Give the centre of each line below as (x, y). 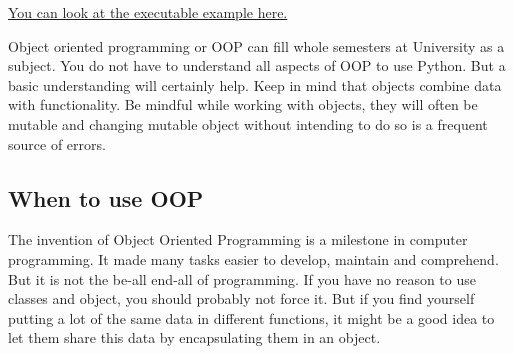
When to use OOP (106, 197)
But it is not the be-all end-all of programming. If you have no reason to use (242, 278)
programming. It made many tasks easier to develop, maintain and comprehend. (253, 258)
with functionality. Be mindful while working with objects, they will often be (243, 104)
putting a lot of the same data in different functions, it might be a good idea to (251, 317)
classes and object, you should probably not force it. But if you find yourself (241, 298)
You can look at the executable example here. (148, 12)
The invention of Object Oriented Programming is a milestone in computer (238, 239)
